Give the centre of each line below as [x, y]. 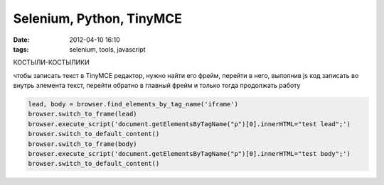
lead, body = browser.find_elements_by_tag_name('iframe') [133, 104]
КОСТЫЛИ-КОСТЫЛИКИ [51, 62]
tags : [21, 49]
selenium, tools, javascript [107, 49]
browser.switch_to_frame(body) [83, 144]
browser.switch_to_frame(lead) [83, 114]
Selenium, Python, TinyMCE [98, 18]
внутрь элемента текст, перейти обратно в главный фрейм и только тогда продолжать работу [157, 86]
